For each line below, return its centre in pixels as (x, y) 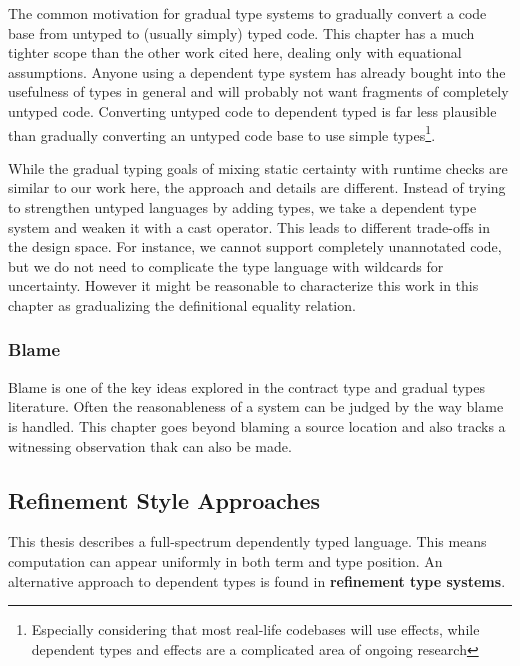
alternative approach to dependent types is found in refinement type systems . (257, 580)
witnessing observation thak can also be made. (150, 445)
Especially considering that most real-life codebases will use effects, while (255, 629)
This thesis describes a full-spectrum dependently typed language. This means (247, 541)
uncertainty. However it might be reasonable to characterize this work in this (243, 285)
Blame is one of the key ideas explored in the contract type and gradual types (246, 386)
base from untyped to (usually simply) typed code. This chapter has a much (241, 32)
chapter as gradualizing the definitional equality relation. (182, 304)
